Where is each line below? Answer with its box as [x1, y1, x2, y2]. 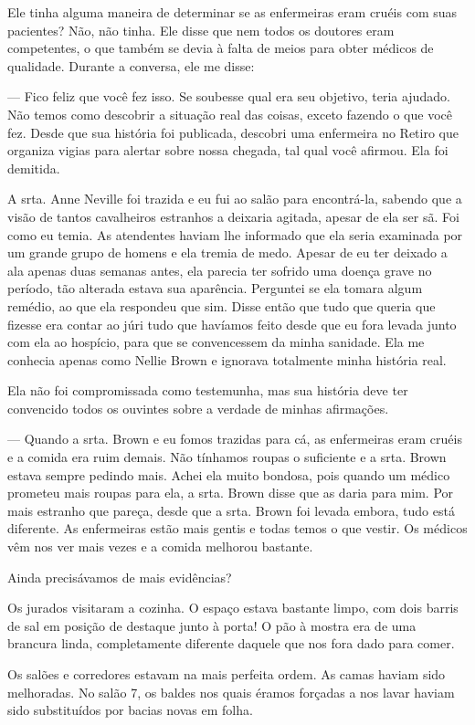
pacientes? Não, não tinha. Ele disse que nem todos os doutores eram [7, 20, 395, 39]
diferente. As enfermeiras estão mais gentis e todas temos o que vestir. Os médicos [7, 519, 468, 538]
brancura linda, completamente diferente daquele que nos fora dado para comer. [7, 634, 455, 653]
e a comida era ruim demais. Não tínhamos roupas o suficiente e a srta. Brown [7, 447, 447, 467]
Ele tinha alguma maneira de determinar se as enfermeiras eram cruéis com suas [7, 3, 458, 21]
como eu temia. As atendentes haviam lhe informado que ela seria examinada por [7, 225, 463, 244]
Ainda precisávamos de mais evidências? [7, 567, 232, 586]
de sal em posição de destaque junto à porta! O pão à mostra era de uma [7, 615, 417, 635]
